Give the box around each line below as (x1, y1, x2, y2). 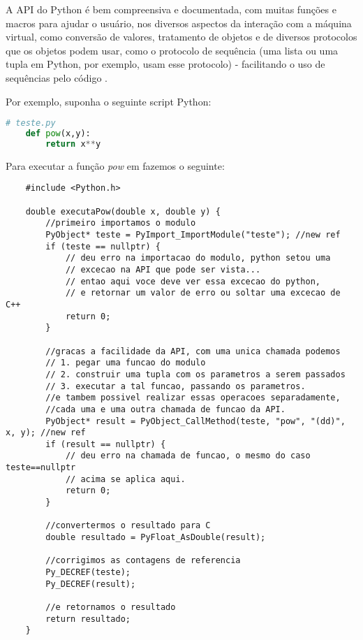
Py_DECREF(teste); (45, 567, 131, 578)
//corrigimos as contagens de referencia (45, 555, 241, 566)
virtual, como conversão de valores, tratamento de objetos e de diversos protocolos (6, 29, 357, 44)
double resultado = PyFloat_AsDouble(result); (45, 532, 266, 543)
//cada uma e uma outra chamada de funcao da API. (45, 404, 286, 414)
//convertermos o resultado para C (45, 521, 211, 531)
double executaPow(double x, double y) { (25, 206, 221, 217)
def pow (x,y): (25, 129, 91, 139)
